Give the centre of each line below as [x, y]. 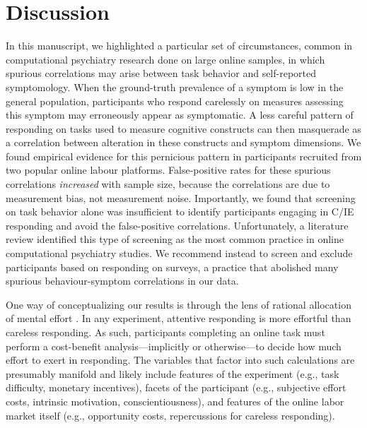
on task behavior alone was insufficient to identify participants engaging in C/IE [180, 212]
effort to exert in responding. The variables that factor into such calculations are [180, 360]
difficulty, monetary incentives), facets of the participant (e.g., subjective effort [176, 387]
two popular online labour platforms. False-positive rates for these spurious [168, 170]
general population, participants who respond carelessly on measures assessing [175, 101]
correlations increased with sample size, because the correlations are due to [168, 184]
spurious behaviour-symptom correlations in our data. [122, 281]
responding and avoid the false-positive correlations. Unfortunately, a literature [177, 225]
